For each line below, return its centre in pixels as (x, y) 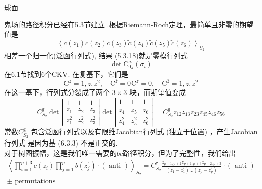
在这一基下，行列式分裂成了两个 (57, 92)
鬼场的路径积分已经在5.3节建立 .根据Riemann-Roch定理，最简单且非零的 (122, 24)
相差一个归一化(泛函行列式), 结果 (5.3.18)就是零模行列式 (96, 55)
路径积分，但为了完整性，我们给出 (180, 152)
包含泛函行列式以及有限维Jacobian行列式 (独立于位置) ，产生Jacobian (144, 132)
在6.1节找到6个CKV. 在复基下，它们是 (66, 74)
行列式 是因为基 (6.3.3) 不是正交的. (61, 143)
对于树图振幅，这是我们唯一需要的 (60, 152)
